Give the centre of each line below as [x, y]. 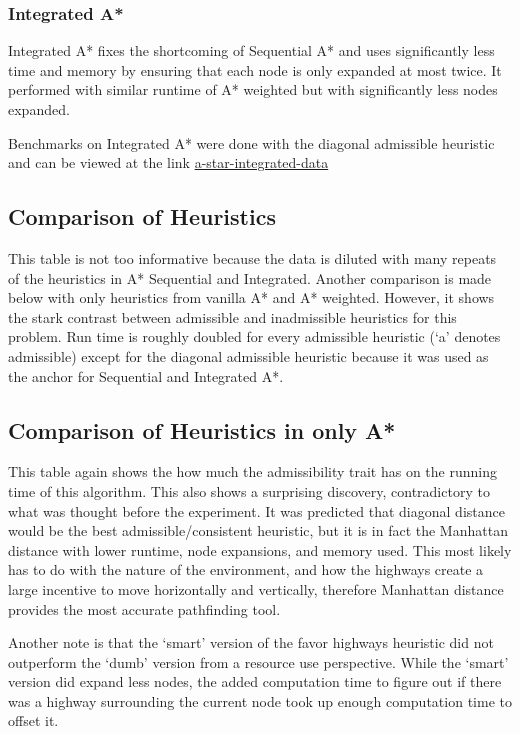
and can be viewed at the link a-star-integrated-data [168, 162]
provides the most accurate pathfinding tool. [144, 608]
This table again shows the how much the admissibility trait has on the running [252, 471]
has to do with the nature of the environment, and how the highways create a [246, 569]
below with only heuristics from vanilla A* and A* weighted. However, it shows [251, 297]
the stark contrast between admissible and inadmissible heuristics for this [232, 316]
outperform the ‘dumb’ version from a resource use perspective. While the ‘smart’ [258, 661]
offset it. [33, 720]
